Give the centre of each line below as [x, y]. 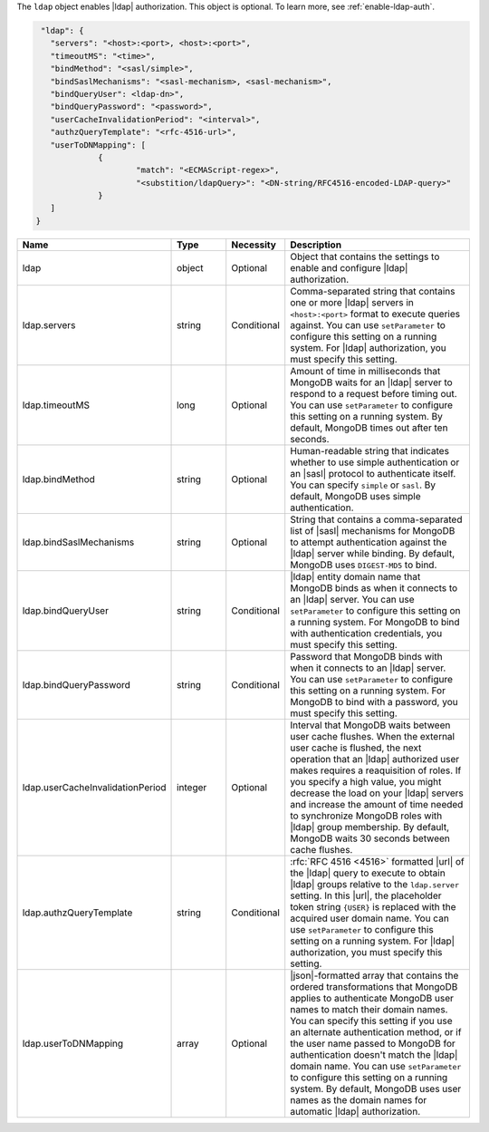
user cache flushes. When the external [373, 736]
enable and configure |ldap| [349, 267]
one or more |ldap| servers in [352, 302]
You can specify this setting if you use [371, 1021]
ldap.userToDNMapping [73, 1043]
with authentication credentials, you [366, 633]
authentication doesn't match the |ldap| [374, 1054]
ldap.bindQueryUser [65, 610]
